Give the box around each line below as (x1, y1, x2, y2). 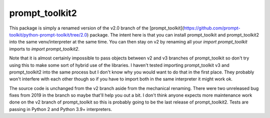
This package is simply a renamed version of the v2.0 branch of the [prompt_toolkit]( (9, 25, 184, 31)
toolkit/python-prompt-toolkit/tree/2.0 (9, 31, 87, 37)
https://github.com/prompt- (183, 25, 240, 31)
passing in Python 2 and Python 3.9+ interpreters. (9, 106, 112, 112)
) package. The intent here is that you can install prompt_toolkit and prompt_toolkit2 (86, 31, 259, 37)
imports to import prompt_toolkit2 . (9, 45, 80, 52)
